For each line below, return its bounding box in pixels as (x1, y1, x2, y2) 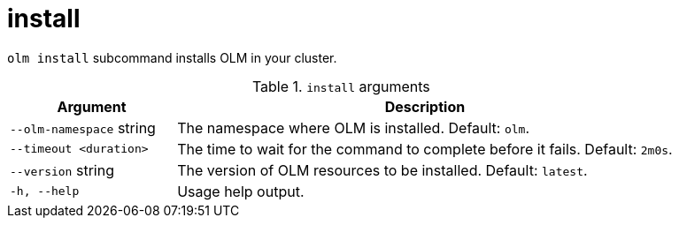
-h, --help (10, 184, 80, 199)
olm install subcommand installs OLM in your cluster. (7, 49, 337, 65)
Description (384, 97, 466, 116)
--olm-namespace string (10, 118, 156, 137)
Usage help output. (177, 182, 305, 200)
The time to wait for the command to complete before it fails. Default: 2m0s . (177, 139, 673, 158)
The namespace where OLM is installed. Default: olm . (177, 118, 530, 137)
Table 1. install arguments (251, 77, 430, 95)
